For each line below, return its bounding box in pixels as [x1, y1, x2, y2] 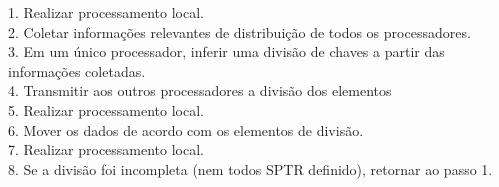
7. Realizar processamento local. [8, 139, 205, 160]
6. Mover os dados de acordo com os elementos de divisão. [8, 119, 364, 140]
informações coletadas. [8, 60, 146, 81]
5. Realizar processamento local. [8, 99, 205, 120]
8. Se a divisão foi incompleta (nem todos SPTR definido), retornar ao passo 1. [8, 158, 493, 179]
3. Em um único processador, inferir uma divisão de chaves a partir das [8, 41, 445, 62]
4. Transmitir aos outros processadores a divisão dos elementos [8, 80, 392, 101]
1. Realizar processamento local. [8, 2, 205, 22]
